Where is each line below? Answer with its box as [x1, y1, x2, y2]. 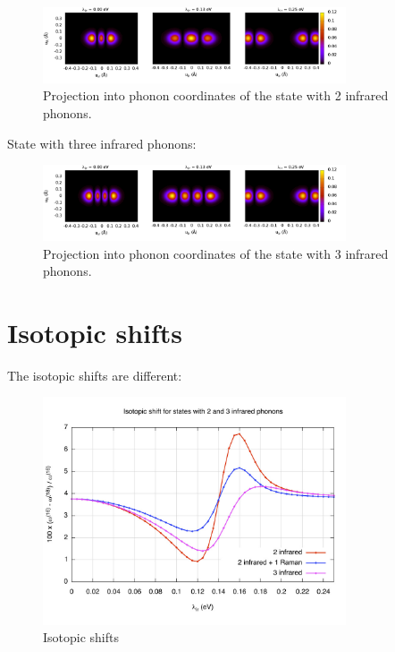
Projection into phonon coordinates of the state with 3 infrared [43, 244, 389, 262]
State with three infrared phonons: [7, 133, 197, 152]
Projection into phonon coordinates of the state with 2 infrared [43, 86, 389, 105]
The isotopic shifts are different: [7, 365, 182, 384]
